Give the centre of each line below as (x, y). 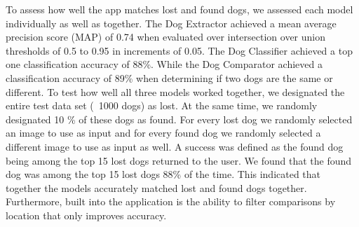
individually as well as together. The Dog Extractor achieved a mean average (171, 23)
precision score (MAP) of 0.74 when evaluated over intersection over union (165, 37)
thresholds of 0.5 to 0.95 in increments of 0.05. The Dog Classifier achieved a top (179, 50)
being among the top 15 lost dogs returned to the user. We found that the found (179, 160)
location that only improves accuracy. (86, 215)
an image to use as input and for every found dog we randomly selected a (163, 133)
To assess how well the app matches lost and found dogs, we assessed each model (179, 9)
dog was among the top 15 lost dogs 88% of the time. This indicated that (163, 174)
